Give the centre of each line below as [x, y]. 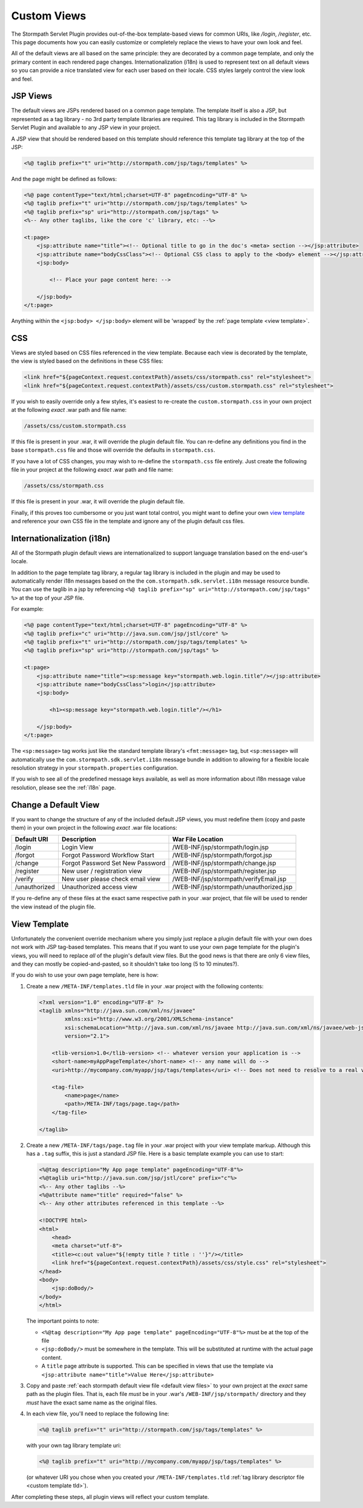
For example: [28, 609]
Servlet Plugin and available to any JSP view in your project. [86, 128]
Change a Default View [55, 805]
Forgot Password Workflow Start [108, 855]
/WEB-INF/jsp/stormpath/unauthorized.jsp [232, 887]
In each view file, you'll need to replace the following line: [98, 1414]
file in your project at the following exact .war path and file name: [92, 470]
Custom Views [49, 16]
